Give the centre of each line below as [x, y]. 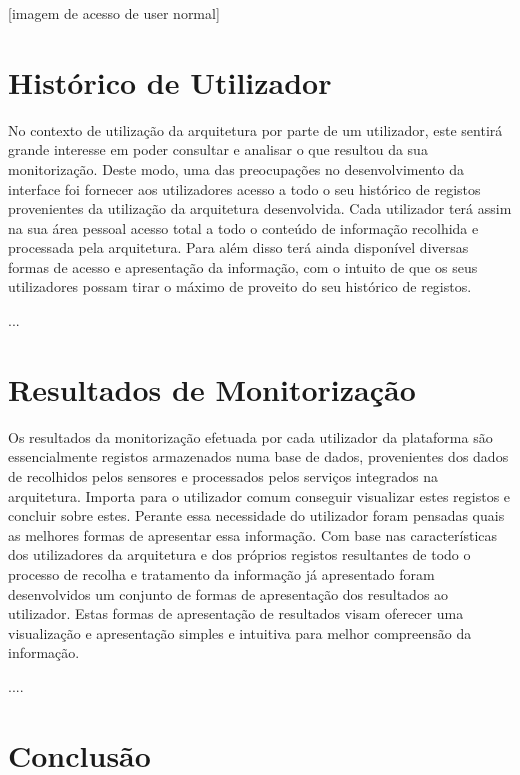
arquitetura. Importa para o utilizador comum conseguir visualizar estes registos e [259, 495]
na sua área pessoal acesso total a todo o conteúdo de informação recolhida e [243, 227]
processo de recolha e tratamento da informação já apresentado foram [221, 573]
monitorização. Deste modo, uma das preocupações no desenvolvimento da [236, 168]
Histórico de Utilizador [170, 81]
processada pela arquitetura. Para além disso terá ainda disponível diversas [238, 247]
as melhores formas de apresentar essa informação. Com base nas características [253, 534]
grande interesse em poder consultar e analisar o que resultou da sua [218, 149]
